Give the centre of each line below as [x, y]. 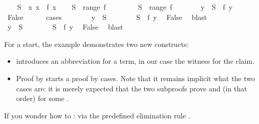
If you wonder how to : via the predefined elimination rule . [97, 115]
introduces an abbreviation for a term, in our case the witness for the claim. [135, 61]
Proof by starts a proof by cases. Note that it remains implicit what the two [136, 78]
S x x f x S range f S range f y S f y [125, 7]
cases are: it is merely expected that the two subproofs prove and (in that [132, 88]
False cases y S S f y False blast [107, 17]
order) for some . [42, 98]
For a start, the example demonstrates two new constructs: [96, 44]
